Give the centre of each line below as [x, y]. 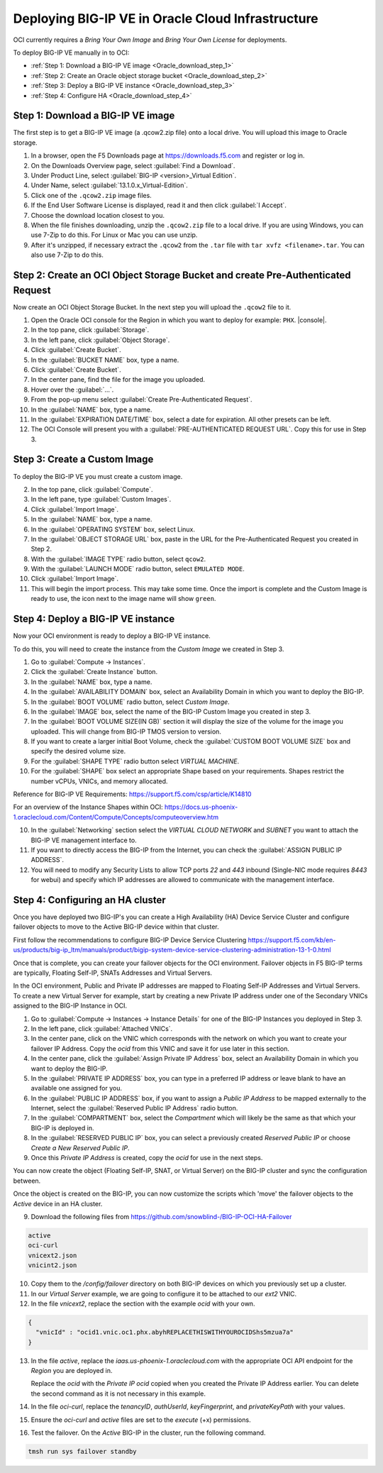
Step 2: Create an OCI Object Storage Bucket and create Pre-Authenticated [182, 275]
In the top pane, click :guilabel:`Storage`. [90, 330]
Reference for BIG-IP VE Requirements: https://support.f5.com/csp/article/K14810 [132, 794]
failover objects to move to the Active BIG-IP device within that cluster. [116, 927]
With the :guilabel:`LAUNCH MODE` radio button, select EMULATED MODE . [138, 569]
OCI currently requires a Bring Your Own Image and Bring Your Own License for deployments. [150, 40]
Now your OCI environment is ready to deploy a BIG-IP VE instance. [112, 636]
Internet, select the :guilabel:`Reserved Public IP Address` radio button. [134, 1108]
